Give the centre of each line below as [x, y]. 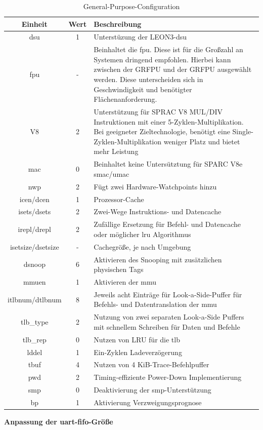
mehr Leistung [116, 151]
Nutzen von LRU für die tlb [137, 339]
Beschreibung [118, 24]
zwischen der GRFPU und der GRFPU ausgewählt [173, 69]
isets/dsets [35, 211]
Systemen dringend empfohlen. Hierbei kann [162, 59]
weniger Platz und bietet [202, 141]
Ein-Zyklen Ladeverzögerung [138, 352]
